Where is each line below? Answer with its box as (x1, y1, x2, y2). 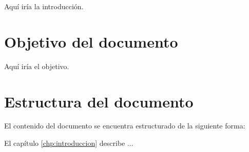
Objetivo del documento (4, 31, 178, 52)
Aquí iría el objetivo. (4, 60, 69, 71)
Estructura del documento (4, 91, 194, 112)
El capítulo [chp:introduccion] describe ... (4, 138, 133, 148)
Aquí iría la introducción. (4, 1, 84, 11)
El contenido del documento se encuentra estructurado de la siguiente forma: (4, 120, 245, 131)
